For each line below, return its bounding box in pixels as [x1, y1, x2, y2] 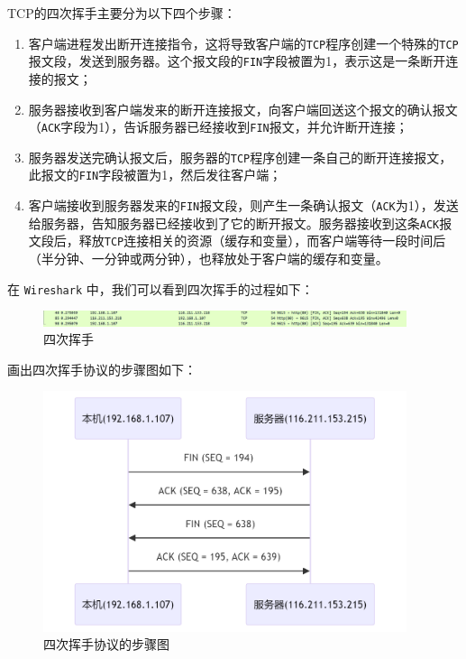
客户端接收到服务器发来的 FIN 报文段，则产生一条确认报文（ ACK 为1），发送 [28, 196, 459, 215]
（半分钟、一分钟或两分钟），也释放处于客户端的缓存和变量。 [28, 249, 388, 268]
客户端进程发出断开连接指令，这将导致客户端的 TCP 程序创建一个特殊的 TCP [28, 33, 459, 52]
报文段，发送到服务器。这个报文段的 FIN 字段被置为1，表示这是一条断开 [28, 51, 446, 70]
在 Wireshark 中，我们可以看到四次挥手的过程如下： [7, 279, 314, 298]
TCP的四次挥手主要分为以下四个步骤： [7, 4, 236, 22]
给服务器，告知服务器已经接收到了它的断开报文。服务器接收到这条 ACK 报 [28, 213, 452, 232]
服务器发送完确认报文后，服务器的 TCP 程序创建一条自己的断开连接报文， [28, 147, 452, 166]
